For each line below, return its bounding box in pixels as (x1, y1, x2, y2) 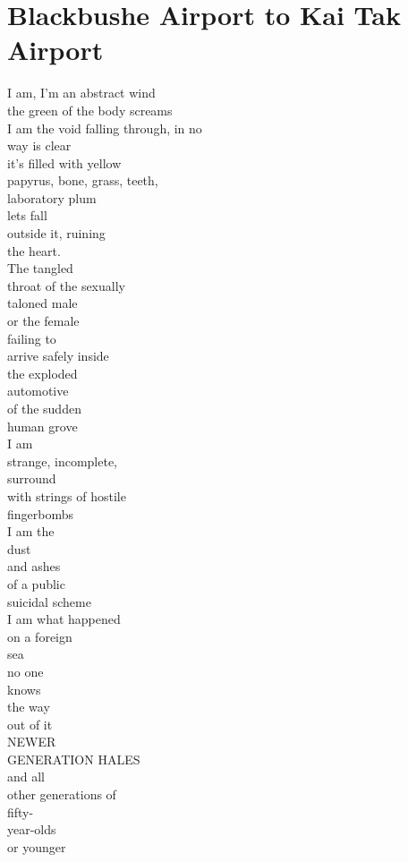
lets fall (7, 206, 47, 225)
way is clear (7, 136, 72, 155)
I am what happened (7, 610, 121, 628)
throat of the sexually (7, 276, 125, 294)
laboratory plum (7, 188, 97, 207)
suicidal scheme (7, 592, 91, 610)
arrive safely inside (7, 346, 109, 365)
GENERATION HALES (7, 749, 140, 768)
